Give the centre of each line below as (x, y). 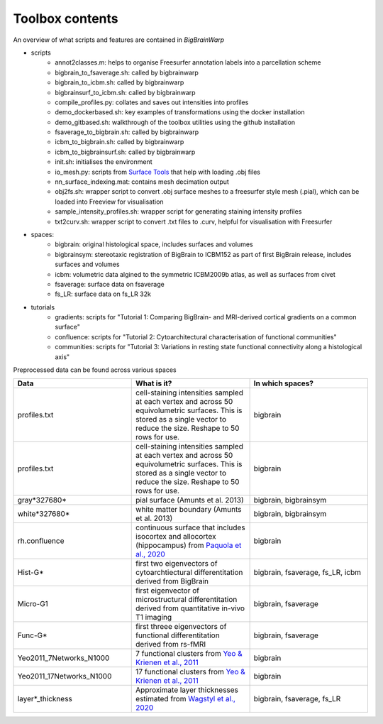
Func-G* (32, 635)
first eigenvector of (168, 591)
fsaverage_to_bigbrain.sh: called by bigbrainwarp (127, 132)
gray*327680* (42, 500)
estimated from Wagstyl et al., (185, 699)
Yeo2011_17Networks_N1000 (65, 676)
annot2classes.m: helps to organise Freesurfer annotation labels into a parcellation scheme (188, 62)
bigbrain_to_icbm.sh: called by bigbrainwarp (120, 82)
